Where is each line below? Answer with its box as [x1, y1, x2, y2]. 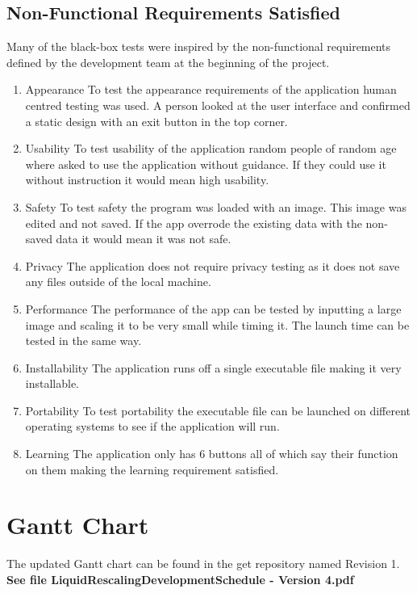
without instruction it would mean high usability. [25, 171, 269, 188]
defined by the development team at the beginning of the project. [6, 53, 330, 70]
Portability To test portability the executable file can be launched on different [25, 402, 411, 418]
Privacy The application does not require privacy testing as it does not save [25, 257, 400, 274]
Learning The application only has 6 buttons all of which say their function [25, 445, 398, 462]
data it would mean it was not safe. [56, 230, 231, 247]
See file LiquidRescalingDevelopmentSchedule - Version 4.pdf [6, 570, 354, 587]
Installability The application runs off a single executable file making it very [25, 359, 402, 376]
